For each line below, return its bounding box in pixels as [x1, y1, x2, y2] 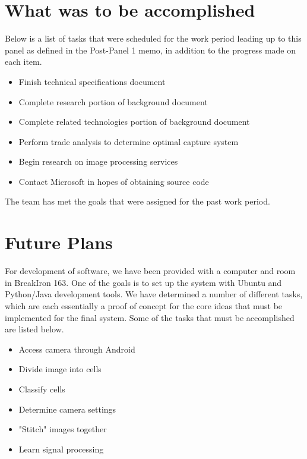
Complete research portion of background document [18, 95, 208, 108]
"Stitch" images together [18, 423, 107, 435]
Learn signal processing [18, 442, 104, 455]
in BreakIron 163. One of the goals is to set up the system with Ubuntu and [5, 276, 282, 288]
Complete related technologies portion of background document [18, 115, 250, 128]
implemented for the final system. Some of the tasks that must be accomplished [5, 311, 295, 323]
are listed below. [5, 323, 64, 335]
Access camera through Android [18, 342, 135, 355]
